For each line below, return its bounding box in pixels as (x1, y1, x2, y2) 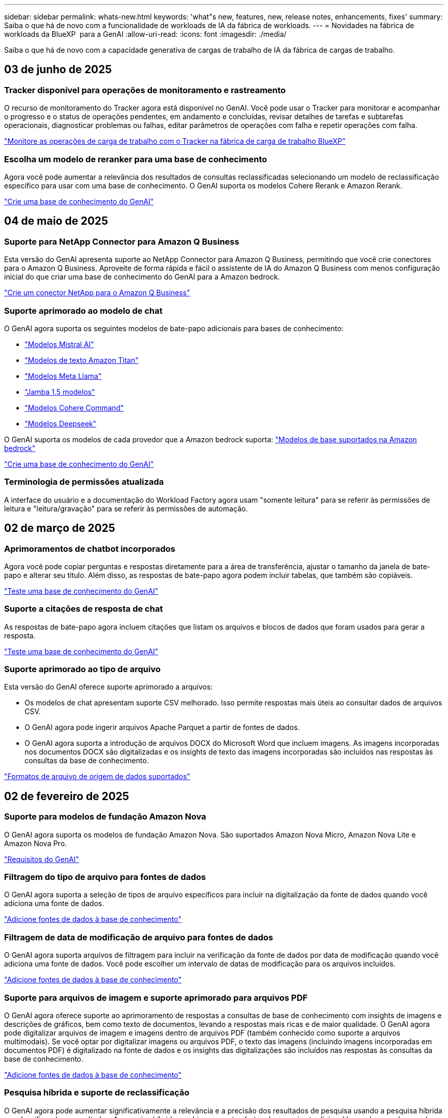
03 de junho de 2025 (4, 63, 112, 76)
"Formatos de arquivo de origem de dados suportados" (4, 772, 190, 781)
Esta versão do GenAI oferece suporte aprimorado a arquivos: (4, 682, 213, 692)
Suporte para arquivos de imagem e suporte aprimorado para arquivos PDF (4, 992, 308, 1003)
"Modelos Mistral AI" (25, 339, 94, 349)
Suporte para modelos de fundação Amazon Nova (4, 811, 206, 822)
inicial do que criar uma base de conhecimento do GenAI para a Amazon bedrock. (4, 272, 280, 282)
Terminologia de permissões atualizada (4, 477, 164, 487)
